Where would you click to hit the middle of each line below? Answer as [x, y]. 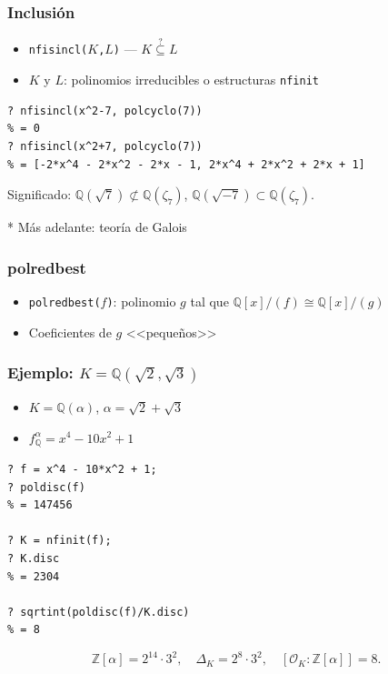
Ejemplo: [40, 372]
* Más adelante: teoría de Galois [97, 227]
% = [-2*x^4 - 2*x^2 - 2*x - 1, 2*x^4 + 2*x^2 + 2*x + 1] [186, 164]
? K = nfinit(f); [60, 541]
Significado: [40, 194]
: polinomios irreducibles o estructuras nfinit [191, 80]
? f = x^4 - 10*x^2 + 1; [82, 469]
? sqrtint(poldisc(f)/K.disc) [99, 612]
